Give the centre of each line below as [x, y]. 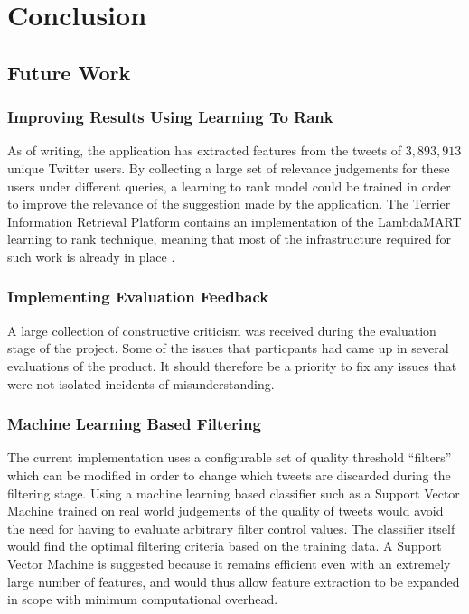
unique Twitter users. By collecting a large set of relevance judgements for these [229, 167]
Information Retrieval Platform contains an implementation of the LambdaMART [234, 221]
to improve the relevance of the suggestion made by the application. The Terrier [229, 204]
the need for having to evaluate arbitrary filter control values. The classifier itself [231, 528]
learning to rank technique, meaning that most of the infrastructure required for [229, 239]
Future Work [69, 72]
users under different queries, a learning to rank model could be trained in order [229, 186]
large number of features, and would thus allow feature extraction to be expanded [234, 581]
